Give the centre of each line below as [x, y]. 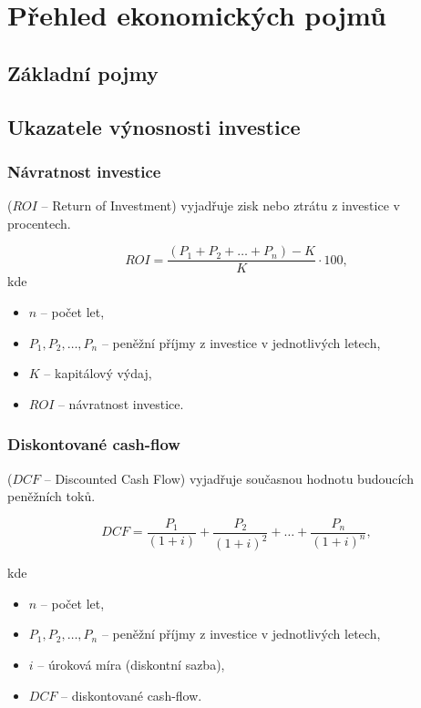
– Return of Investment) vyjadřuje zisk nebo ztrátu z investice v [221, 205]
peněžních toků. [51, 496]
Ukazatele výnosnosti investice [154, 126]
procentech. [39, 223]
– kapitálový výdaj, [98, 373]
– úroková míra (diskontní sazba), [131, 664]
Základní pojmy [83, 72]
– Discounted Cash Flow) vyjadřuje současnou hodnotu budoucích [229, 478]
